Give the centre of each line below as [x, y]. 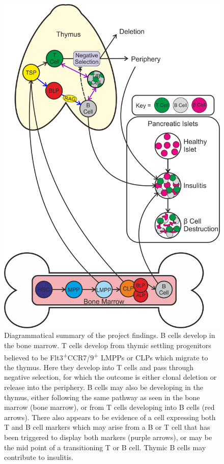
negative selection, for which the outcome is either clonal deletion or [110, 377]
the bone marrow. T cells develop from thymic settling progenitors [108, 345]
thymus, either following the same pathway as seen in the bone [102, 397]
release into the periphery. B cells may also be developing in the [104, 387]
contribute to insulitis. [39, 457]
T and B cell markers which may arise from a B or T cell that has [107, 427]
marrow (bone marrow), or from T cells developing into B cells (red [109, 407]
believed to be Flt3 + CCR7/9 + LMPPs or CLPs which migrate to [106, 356]
